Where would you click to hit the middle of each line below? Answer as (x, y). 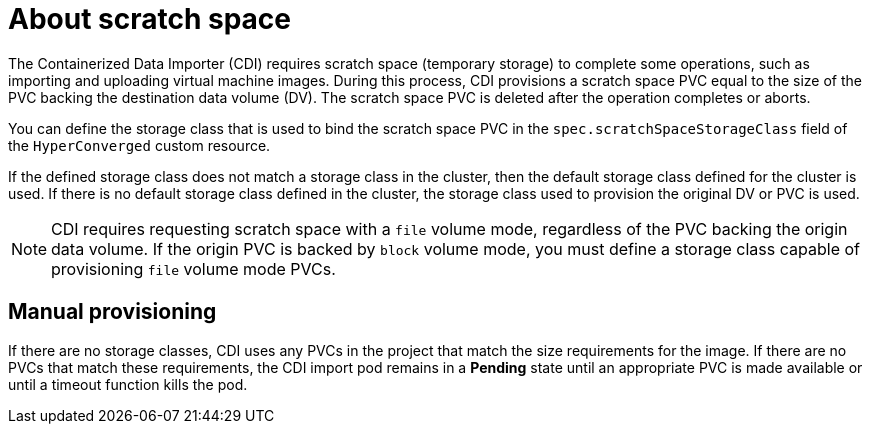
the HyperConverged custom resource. (139, 145)
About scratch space (150, 19)
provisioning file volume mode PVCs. (193, 268)
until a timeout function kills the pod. (128, 384)
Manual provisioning (112, 312)
